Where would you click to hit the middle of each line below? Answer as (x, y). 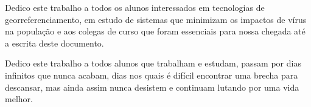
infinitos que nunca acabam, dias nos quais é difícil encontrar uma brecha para (152, 75)
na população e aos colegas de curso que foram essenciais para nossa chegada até (155, 31)
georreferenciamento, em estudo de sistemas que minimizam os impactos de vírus (156, 19)
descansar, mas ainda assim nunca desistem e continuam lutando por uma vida (152, 87)
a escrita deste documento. (54, 43)
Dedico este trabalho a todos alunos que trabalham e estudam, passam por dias (153, 63)
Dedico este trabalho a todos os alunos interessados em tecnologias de (135, 7)
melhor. (19, 99)
